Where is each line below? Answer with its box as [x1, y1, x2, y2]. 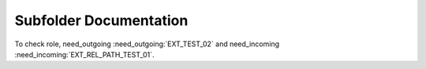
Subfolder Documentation [14, 12, 189, 29]
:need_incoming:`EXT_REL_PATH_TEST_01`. [14, 49, 155, 59]
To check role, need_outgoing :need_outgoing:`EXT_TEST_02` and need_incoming [14, 39, 280, 49]
